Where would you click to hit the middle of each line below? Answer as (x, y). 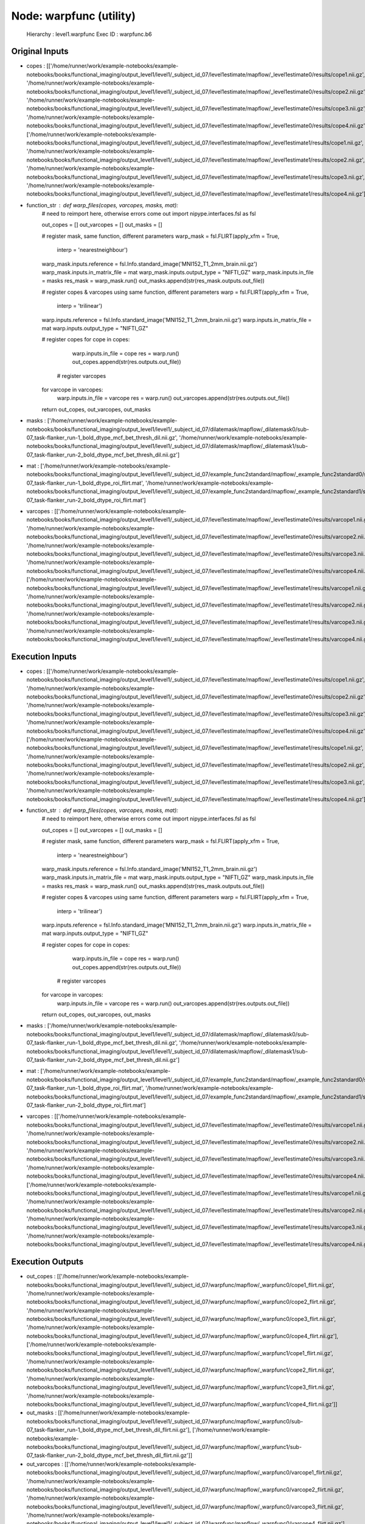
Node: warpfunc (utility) (74, 16)
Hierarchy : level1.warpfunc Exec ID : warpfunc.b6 (89, 34)
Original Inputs (40, 52)
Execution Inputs (44, 656)
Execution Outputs (47, 1262)
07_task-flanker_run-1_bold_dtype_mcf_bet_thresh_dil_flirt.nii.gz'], (109, 1430)
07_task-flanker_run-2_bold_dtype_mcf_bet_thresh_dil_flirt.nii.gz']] (109, 1455)
